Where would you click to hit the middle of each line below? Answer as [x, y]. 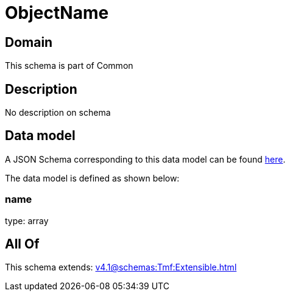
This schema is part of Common [69, 66]
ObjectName [57, 13]
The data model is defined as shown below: [92, 178]
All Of [22, 244]
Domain [29, 42]
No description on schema [58, 113]
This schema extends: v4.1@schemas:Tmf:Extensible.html [121, 267]
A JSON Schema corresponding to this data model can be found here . [145, 159]
